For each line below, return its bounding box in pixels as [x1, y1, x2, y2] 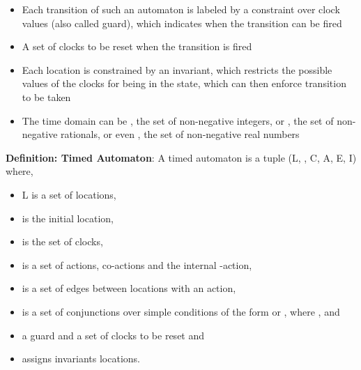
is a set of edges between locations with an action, [22, 281, 236, 295]
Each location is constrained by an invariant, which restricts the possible [22, 62, 332, 77]
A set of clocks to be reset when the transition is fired [22, 39, 252, 54]
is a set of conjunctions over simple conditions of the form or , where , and [22, 304, 340, 318]
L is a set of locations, [22, 187, 116, 201]
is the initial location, [22, 210, 114, 225]
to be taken [22, 89, 71, 104]
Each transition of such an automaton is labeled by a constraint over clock [22, 2, 340, 16]
